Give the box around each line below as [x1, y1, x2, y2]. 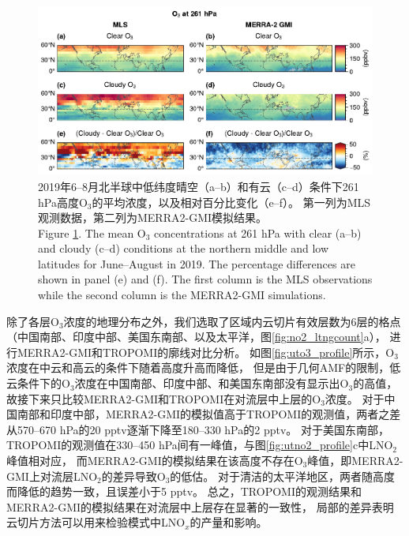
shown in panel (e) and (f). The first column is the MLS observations [38, 271, 373, 287]
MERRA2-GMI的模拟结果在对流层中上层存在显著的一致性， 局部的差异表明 [6, 498, 394, 515]
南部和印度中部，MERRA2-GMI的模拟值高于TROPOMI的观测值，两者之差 [17, 406, 401, 422]
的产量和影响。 [189, 514, 268, 530]
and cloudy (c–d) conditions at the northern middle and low [38, 240, 329, 257]
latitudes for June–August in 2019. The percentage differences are [38, 255, 355, 272]
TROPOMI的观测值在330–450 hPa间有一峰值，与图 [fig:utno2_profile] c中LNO [6, 437, 393, 453]
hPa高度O [38, 193, 88, 210]
